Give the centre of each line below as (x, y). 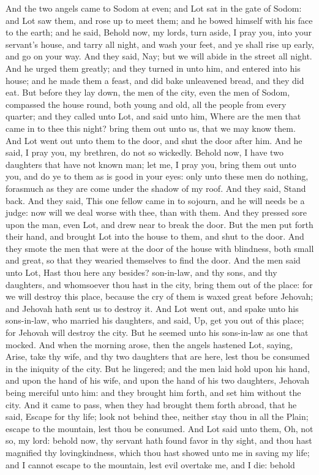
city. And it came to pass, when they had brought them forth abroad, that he (151, 404)
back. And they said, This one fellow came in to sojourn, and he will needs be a (155, 200)
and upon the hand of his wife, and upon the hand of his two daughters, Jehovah (157, 380)
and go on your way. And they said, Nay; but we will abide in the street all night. (159, 56)
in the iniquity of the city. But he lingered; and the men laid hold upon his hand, (158, 368)
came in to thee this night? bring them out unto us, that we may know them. (151, 128)
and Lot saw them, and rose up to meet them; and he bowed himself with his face (159, 20)
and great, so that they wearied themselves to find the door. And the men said (153, 260)
